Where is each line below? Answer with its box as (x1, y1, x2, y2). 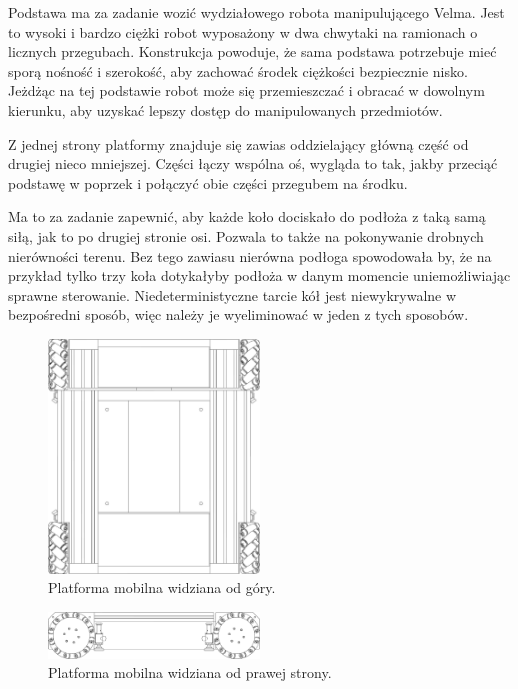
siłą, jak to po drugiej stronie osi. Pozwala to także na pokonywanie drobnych (8, 225, 484, 246)
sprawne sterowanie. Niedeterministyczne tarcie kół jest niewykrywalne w (8, 284, 457, 305)
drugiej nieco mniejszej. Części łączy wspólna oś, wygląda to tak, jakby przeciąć (8, 153, 498, 174)
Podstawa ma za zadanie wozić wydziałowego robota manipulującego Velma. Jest (8, 2, 505, 22)
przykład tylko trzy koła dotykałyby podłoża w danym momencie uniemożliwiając (8, 265, 511, 286)
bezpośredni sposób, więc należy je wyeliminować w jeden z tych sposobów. (8, 304, 469, 325)
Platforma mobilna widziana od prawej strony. (48, 662, 332, 683)
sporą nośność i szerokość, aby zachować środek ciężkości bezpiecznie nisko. (8, 60, 468, 81)
